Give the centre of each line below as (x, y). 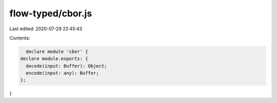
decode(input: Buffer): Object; (66, 66)
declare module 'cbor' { (57, 51)
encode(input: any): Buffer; (63, 73)
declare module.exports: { (54, 59)
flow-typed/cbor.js (51, 13)
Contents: (20, 38)
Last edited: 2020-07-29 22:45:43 (46, 29)
